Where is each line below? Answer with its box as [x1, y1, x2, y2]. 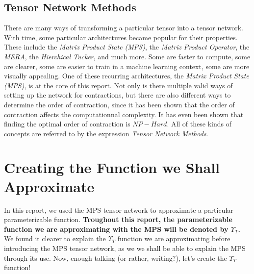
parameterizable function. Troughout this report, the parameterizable [4, 214, 232, 224]
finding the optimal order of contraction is [4, 119, 130, 129]
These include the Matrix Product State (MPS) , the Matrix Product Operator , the [4, 42, 250, 52]
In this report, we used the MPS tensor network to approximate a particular [4, 204, 233, 215]
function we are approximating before [117, 233, 230, 244]
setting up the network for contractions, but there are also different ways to [4, 90, 231, 100]
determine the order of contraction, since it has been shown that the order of [4, 99, 235, 109]
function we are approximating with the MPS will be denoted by [4, 224, 229, 234]
